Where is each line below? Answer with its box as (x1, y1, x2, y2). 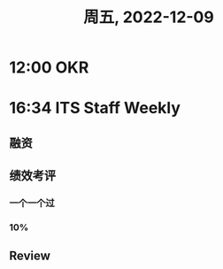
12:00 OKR (9, 58, 89, 78)
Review (9, 249, 51, 264)
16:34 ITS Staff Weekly (9, 98, 181, 119)
